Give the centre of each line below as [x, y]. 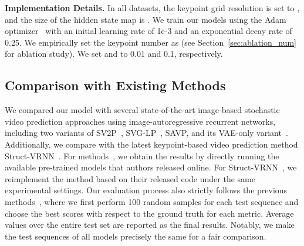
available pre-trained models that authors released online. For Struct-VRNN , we [151, 167]
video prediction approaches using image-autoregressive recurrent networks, [140, 121]
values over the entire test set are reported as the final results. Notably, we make [150, 225]
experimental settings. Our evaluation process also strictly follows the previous [146, 190]
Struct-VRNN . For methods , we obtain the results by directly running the [142, 156]
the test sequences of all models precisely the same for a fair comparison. [136, 236]
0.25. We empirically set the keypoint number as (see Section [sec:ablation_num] [151, 42]
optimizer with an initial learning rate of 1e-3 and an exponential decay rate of [148, 31]
